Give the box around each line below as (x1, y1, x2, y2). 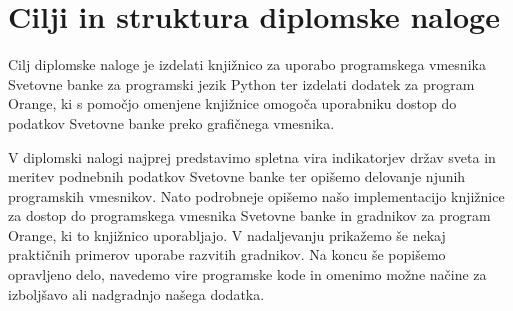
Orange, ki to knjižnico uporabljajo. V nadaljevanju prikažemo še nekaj (8, 224, 446, 245)
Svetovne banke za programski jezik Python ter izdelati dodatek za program (8, 73, 475, 94)
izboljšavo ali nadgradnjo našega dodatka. (8, 283, 265, 304)
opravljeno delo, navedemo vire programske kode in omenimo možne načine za (8, 264, 487, 285)
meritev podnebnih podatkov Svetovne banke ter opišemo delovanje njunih (8, 166, 466, 187)
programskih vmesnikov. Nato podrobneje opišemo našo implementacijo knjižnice (8, 185, 505, 206)
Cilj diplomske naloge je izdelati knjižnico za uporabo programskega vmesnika (8, 54, 486, 75)
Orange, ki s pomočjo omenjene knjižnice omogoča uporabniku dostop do (8, 93, 457, 114)
